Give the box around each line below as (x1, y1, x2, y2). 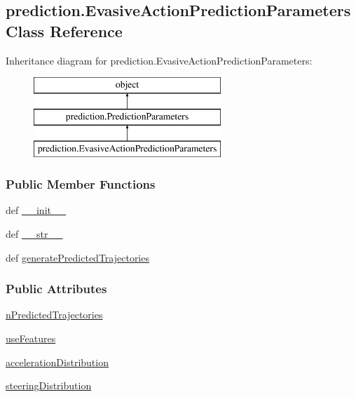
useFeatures (6, 330, 56, 345)
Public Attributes (6, 280, 107, 297)
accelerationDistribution (6, 354, 109, 369)
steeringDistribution (6, 378, 92, 393)
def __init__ (6, 203, 66, 217)
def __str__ (6, 226, 63, 241)
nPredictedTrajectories (6, 307, 103, 322)
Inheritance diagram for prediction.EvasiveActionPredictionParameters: (6, 53, 313, 67)
